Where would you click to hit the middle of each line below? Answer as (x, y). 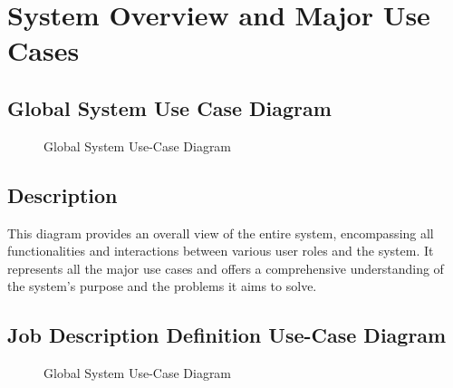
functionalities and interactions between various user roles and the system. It (221, 251)
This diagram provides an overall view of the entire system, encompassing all (221, 233)
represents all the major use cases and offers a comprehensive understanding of (226, 268)
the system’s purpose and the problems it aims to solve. (162, 286)
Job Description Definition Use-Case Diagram (227, 335)
